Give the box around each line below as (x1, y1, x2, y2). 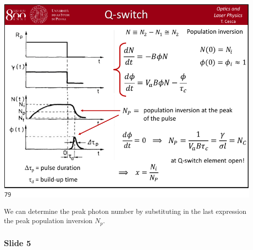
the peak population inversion (4, 215, 93, 226)
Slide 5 (4, 236, 31, 249)
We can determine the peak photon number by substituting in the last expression (4, 206, 247, 216)
